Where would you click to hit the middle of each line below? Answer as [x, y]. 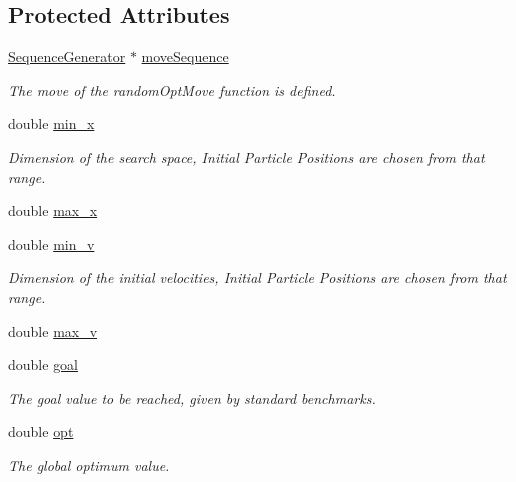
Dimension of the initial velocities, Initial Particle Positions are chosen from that [257, 277]
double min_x [51, 123]
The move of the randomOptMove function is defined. [172, 89]
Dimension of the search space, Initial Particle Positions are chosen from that [246, 156]
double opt [41, 431]
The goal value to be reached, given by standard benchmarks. [192, 397]
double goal [43, 364]
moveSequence [185, 56]
